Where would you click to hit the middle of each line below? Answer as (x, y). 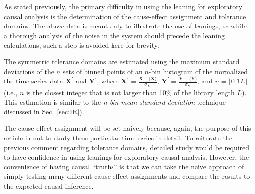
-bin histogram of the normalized (198, 71)
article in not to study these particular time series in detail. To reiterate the (118, 138)
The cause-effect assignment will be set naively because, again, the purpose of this (127, 128)
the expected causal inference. (49, 186)
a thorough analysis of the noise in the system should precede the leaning (114, 35)
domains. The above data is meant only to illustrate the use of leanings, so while (125, 26)
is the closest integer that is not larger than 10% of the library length (130, 92)
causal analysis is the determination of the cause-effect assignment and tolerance (125, 16)
